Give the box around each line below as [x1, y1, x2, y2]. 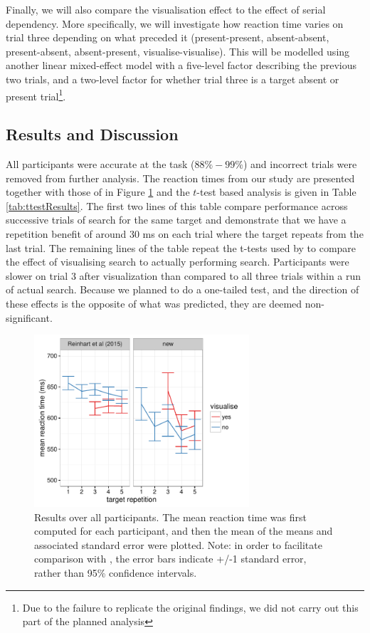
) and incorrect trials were [243, 157, 357, 172]
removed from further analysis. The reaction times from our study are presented [6, 170, 355, 185]
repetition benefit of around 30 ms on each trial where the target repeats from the [6, 226, 364, 241]
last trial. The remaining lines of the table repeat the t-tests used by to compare [6, 240, 356, 255]
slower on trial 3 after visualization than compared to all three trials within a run [6, 268, 361, 283]
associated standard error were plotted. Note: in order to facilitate [34, 537, 322, 552]
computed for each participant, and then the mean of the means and [34, 523, 333, 538]
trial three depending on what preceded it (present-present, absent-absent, [6, 30, 329, 45]
